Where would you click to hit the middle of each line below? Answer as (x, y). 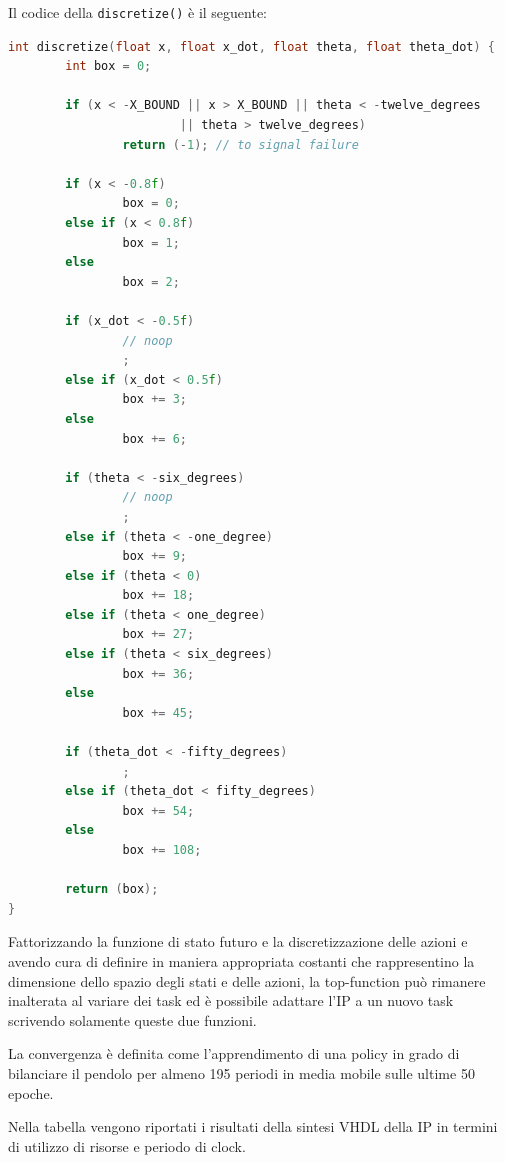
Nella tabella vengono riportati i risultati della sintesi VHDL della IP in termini (253, 1126)
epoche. (31, 1092)
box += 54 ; (158, 810)
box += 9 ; (155, 556)
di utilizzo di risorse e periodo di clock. (127, 1145)
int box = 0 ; (108, 66)
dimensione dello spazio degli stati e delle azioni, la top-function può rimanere (247, 980)
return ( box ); (112, 889)
